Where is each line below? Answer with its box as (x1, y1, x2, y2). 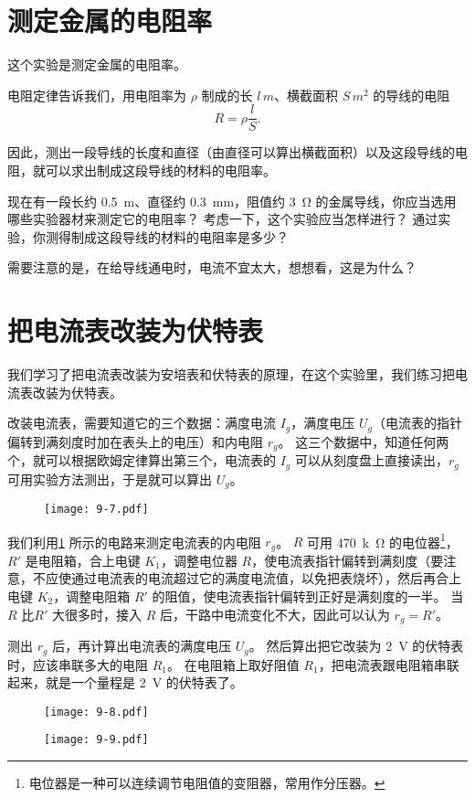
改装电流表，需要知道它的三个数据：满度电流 (7, 413, 276, 432)
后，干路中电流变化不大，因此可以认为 (159, 604, 390, 623)
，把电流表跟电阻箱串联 (318, 654, 459, 674)
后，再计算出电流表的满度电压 (52, 636, 232, 655)
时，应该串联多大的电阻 (7, 654, 148, 674)
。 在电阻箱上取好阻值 (167, 654, 300, 674)
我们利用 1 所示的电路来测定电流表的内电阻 (7, 532, 261, 551)
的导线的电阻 (373, 85, 450, 104)
